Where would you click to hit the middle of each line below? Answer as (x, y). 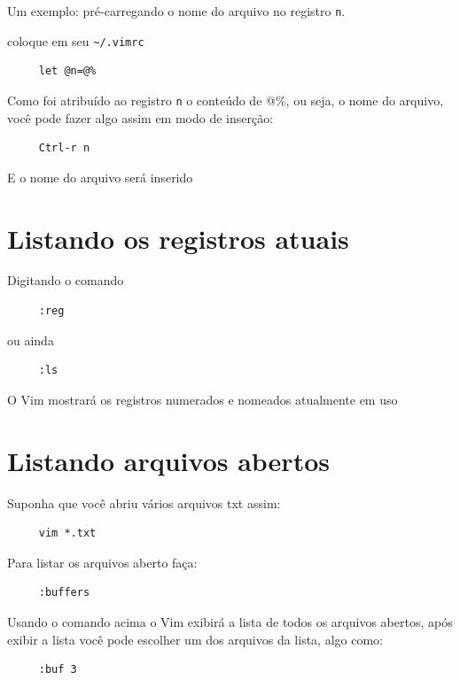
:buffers (64, 593)
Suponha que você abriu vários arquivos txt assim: (144, 502)
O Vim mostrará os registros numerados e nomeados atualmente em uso (203, 399)
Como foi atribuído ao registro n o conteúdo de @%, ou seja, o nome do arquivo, (226, 100)
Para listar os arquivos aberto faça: (102, 562)
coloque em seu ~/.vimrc (76, 40)
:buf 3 (58, 670)
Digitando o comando (66, 280)
